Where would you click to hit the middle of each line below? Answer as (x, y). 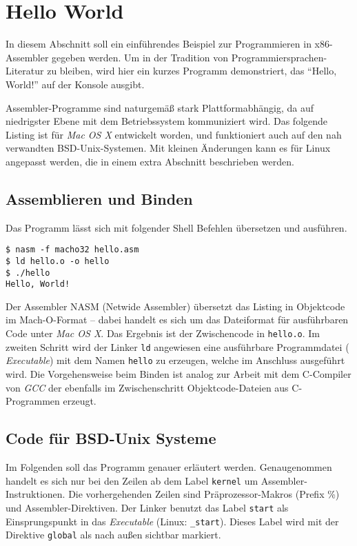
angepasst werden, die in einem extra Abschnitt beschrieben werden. (150, 161)
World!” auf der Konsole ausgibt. (75, 84)
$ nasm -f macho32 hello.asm (72, 250)
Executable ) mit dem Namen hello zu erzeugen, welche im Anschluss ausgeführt (175, 360)
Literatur (25, 71)
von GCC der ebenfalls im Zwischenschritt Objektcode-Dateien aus (147, 387)
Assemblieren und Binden (99, 198)
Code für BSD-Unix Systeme (111, 438)
